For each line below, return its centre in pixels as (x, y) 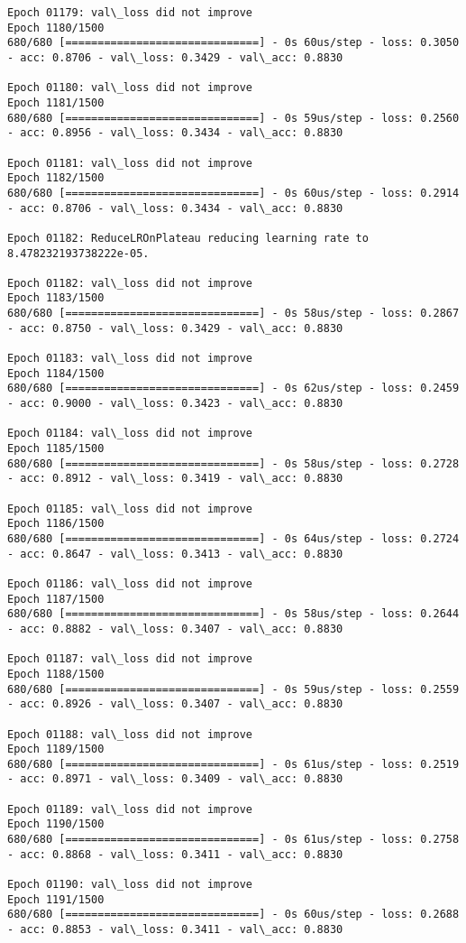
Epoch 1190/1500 (56, 824)
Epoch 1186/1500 (56, 524)
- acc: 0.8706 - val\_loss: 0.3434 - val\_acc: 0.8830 (175, 208)
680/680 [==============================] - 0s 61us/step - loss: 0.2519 (233, 764)
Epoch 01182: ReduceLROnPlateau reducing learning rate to (188, 238)
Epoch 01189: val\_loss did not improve (130, 809)
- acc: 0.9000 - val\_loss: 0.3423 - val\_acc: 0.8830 (175, 404)
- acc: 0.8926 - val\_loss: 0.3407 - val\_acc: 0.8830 (175, 704)
